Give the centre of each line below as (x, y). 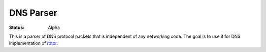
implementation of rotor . (33, 43)
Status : (17, 27)
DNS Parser (33, 13)
